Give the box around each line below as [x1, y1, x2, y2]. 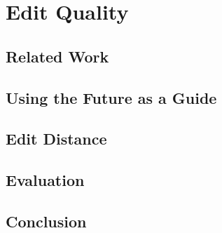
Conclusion [6, 210, 87, 232]
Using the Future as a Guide [6, 86, 217, 108]
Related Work [6, 45, 109, 67]
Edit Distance [6, 128, 107, 149]
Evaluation [6, 169, 85, 191]
